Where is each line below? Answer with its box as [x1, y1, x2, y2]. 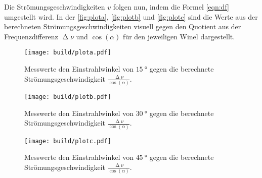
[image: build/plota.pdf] [24, 49, 111, 56]
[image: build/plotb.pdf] [24, 93, 111, 100]
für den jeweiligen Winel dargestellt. [123, 31, 235, 41]
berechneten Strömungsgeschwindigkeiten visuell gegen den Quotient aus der [4, 21, 241, 32]
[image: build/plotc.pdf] [24, 137, 111, 145]
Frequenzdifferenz [4, 31, 58, 41]
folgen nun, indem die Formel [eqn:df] [113, 2, 229, 12]
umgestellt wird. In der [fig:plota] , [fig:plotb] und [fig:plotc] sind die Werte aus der [4, 11, 258, 22]
